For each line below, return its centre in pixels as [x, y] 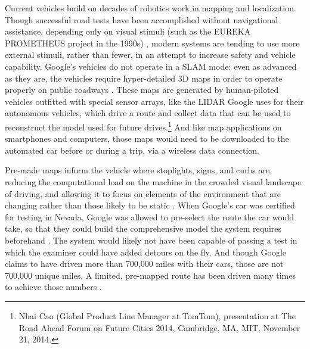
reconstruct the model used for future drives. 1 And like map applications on [143, 126]
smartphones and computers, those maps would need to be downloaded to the [147, 138]
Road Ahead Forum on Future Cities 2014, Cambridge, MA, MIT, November [159, 327]
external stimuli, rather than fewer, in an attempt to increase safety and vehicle [150, 54]
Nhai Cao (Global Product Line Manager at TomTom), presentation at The [157, 315]
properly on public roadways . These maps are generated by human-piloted [142, 90]
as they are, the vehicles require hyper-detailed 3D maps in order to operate [144, 78]
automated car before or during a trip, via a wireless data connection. [132, 150]
